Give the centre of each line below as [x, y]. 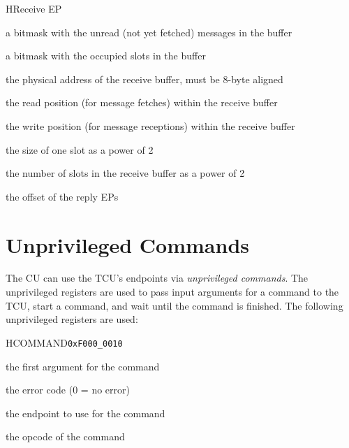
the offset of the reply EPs [62, 196]
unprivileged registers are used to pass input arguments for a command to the [172, 292]
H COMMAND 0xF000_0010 [64, 342]
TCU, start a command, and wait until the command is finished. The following [174, 305]
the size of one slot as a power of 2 [80, 149]
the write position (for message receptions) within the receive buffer [150, 125]
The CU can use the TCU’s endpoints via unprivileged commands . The [157, 278]
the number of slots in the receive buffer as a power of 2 [125, 173]
